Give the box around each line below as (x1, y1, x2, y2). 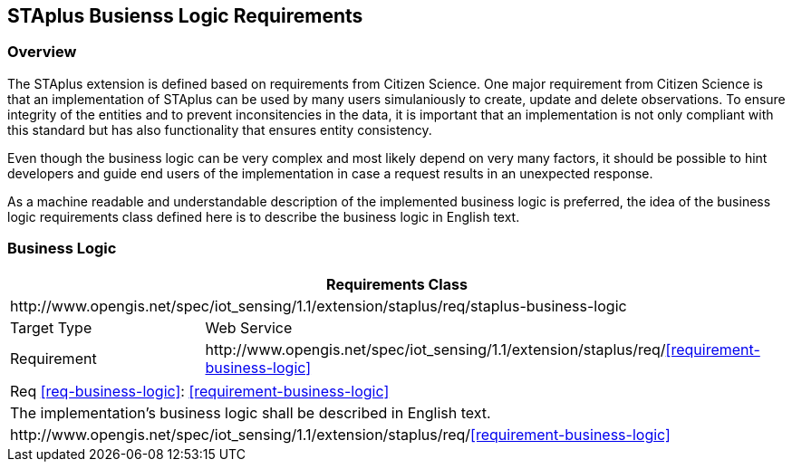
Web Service (205, 318, 293, 337)
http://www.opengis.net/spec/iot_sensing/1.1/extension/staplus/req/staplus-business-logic (10, 296, 627, 315)
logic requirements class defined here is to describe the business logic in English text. (7, 208, 520, 225)
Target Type (10, 318, 92, 337)
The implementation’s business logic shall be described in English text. (10, 403, 491, 422)
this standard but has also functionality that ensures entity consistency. (7, 121, 432, 138)
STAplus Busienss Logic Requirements (7, 5, 363, 27)
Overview (7, 43, 77, 62)
